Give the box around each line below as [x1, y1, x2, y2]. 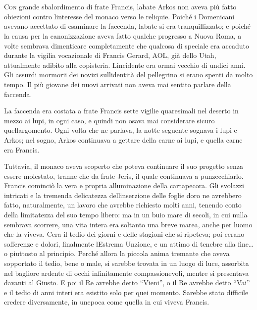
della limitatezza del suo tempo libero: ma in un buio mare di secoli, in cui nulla [4, 209, 248, 220]
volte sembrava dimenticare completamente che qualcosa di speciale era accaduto [4, 40, 249, 51]
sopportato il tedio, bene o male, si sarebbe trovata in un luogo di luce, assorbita [4, 258, 249, 268]
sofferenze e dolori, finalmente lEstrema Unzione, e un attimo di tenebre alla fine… [4, 238, 254, 249]
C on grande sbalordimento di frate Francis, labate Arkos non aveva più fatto [4, 1, 237, 12]
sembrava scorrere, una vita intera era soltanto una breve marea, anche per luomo [4, 219, 253, 229]
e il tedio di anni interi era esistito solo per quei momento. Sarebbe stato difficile [4, 287, 249, 297]
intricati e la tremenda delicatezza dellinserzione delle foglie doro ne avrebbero [4, 190, 242, 200]
